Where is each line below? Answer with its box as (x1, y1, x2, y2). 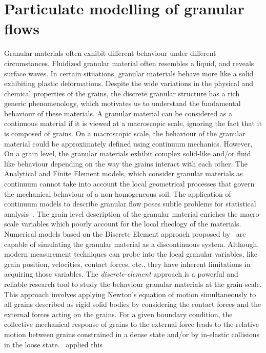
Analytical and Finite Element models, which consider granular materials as (4, 168, 243, 179)
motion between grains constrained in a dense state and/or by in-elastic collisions (4, 328, 260, 339)
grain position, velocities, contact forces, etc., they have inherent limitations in (4, 258, 251, 269)
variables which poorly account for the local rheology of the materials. (21, 218, 241, 229)
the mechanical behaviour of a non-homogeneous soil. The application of (4, 188, 231, 199)
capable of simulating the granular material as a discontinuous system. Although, (4, 238, 259, 249)
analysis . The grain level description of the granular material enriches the (4, 208, 238, 219)
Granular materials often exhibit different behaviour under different (4, 48, 216, 58)
